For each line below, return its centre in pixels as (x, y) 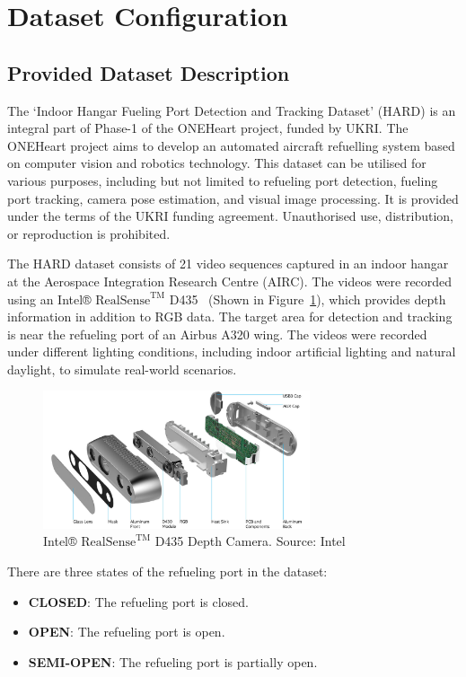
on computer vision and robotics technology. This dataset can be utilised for (217, 163)
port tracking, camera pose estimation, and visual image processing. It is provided (233, 198)
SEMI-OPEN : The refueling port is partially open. (173, 661)
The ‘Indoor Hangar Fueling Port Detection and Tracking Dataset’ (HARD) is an (232, 110)
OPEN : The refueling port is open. (127, 632)
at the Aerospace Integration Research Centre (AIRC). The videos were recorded (230, 281)
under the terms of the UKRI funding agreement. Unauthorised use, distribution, (230, 216)
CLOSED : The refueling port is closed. (138, 601)
